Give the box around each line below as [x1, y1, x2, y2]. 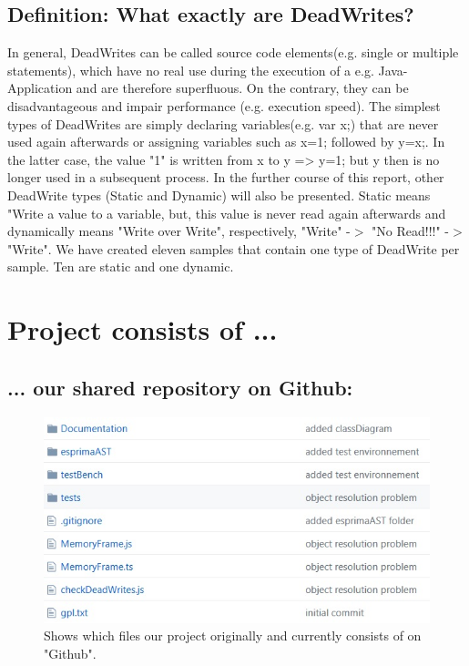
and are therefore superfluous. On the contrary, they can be [76, 78, 409, 97]
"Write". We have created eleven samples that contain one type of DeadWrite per [7, 239, 460, 258]
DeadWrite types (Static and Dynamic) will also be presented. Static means [7, 185, 431, 204]
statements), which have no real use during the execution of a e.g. [7, 60, 374, 79]
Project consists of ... [7, 311, 278, 348]
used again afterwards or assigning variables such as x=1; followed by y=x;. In [7, 132, 445, 151]
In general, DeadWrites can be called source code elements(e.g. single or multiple [7, 43, 459, 62]
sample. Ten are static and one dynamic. [7, 257, 234, 276]
